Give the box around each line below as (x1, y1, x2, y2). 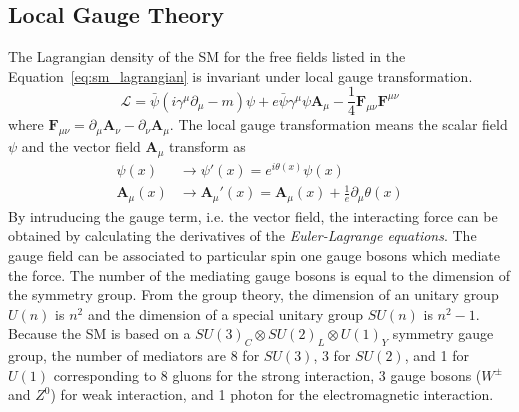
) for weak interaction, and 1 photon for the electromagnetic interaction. (50, 384, 494, 405)
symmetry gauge (392, 323, 494, 344)
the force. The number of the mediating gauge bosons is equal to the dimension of (8, 264, 511, 285)
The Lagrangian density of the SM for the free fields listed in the (8, 46, 406, 67)
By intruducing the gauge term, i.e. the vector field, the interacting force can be (8, 205, 498, 226)
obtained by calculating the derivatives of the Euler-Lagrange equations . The (8, 225, 477, 246)
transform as (169, 136, 246, 157)
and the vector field (21, 136, 141, 157)
